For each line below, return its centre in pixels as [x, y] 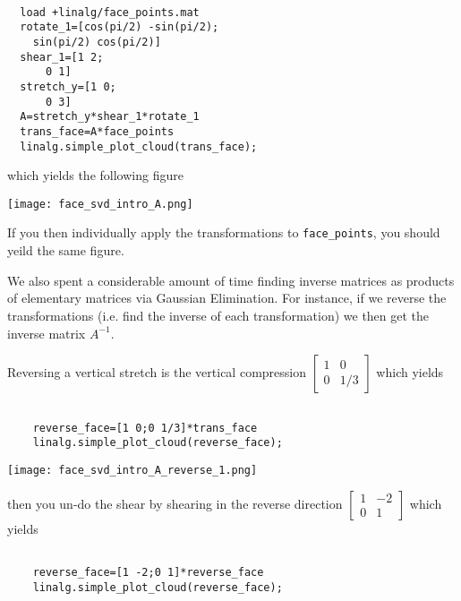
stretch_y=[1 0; [68, 86]
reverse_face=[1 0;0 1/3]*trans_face [145, 428]
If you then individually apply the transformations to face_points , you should [224, 232]
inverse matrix [47, 333]
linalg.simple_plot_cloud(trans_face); [139, 146]
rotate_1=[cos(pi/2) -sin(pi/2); [120, 27]
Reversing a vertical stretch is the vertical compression [157, 372]
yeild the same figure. [66, 250]
